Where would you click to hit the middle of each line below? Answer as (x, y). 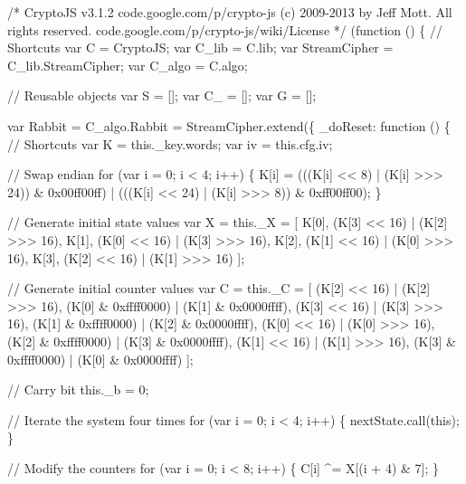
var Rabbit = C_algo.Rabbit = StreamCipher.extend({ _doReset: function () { (229, 125)
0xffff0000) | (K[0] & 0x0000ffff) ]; (100, 359)
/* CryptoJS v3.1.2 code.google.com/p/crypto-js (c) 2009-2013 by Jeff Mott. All (230, 12)
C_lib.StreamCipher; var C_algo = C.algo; (128, 65)
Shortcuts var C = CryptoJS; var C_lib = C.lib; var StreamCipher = (200, 47)
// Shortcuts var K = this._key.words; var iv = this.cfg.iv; (170, 143)
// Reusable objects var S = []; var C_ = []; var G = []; (162, 95)
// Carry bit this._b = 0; (78, 389)
